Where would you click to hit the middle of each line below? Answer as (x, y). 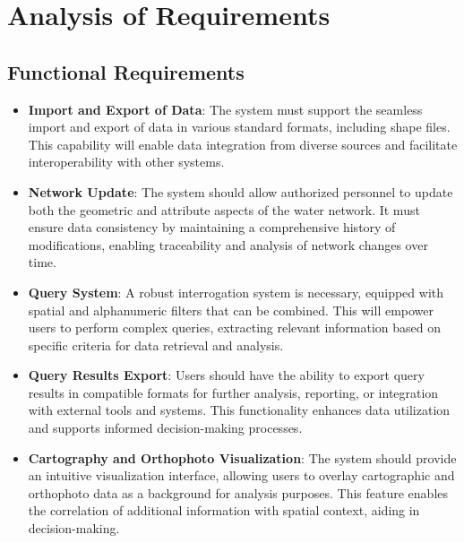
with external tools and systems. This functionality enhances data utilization (239, 410)
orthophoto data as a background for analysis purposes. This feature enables (238, 492)
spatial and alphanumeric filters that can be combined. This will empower (231, 310)
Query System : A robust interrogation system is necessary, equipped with (236, 292)
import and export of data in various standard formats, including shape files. (239, 127)
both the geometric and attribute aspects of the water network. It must (224, 209)
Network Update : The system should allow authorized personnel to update (241, 191)
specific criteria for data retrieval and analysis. (156, 345)
